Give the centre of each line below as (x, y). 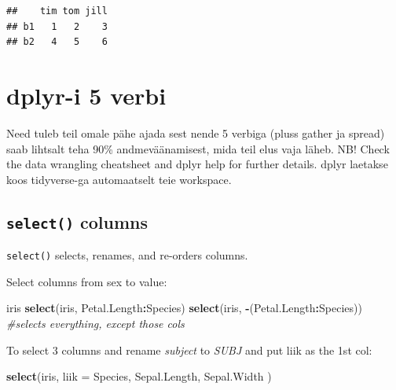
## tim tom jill (57, 11)
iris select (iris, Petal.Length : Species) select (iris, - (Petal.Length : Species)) (184, 308)
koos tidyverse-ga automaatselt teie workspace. (119, 179)
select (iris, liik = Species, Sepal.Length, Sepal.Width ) (139, 376)
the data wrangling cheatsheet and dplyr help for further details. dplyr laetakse (197, 164)
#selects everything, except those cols (95, 323)
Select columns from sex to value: (87, 281)
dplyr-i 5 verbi (86, 95)
